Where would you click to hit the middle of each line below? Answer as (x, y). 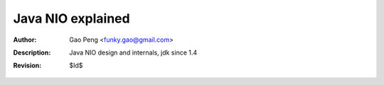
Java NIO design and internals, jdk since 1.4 (133, 52)
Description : (32, 52)
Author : (25, 40)
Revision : (27, 66)
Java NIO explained (72, 18)
